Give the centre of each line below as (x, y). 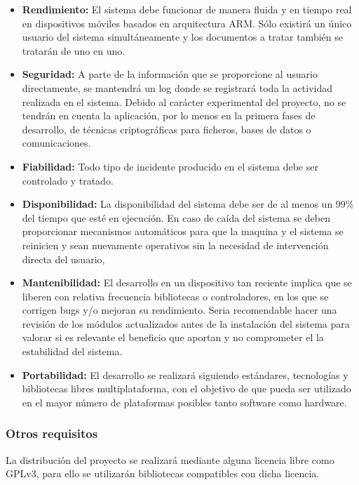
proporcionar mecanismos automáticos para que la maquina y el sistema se (183, 231)
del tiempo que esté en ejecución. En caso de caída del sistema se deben (176, 217)
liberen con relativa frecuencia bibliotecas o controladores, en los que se (175, 296)
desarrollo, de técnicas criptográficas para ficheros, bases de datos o (167, 129)
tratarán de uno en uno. (74, 50)
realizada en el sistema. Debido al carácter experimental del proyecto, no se (184, 101)
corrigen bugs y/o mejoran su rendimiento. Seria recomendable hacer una (179, 310)
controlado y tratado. (68, 180)
